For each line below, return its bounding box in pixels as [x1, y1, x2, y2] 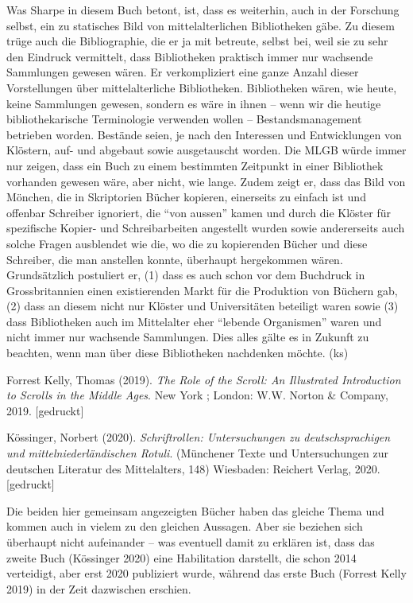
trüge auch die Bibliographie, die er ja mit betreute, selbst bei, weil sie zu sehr [6, 33, 388, 49]
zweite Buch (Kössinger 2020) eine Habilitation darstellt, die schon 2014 [6, 549, 357, 566]
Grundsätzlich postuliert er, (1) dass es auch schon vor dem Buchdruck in [6, 266, 365, 283]
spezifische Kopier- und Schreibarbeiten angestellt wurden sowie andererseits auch [6, 220, 405, 236]
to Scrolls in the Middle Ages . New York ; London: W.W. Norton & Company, [6, 387, 388, 403]
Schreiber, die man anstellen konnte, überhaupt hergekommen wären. [6, 251, 343, 267]
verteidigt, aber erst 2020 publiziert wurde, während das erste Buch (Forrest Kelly [6, 565, 407, 582]
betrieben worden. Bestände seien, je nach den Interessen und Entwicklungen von [6, 126, 402, 142]
